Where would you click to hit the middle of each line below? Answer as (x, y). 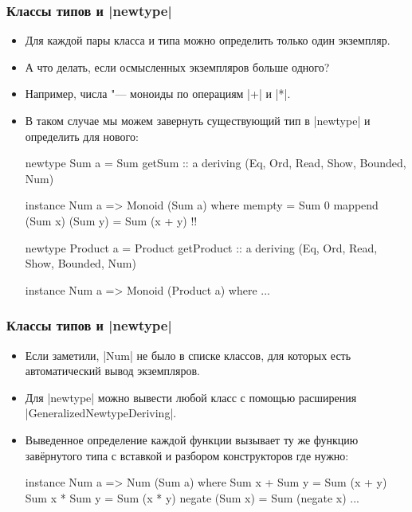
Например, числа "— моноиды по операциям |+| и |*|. (158, 94)
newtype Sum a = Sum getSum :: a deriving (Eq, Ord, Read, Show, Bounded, (216, 163)
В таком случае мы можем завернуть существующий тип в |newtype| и (198, 120)
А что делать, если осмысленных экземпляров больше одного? (177, 66)
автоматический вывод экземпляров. (112, 371)
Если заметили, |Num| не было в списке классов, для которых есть (188, 355)
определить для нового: (82, 136)
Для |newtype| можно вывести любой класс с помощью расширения (191, 397)
